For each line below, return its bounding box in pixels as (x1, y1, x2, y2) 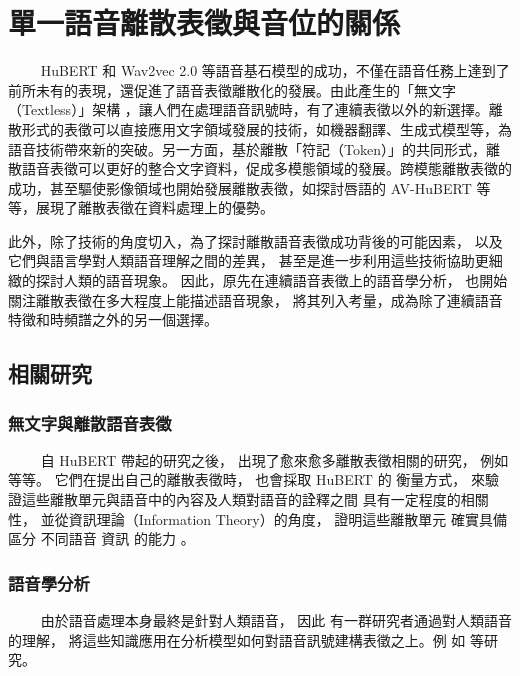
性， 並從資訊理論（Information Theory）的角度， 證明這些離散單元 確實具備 (8, 508, 508, 529)
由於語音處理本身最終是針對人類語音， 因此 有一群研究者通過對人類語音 (40, 610, 512, 631)
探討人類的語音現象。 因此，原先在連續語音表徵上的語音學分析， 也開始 (35, 270, 508, 291)
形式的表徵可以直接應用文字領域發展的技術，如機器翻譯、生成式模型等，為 (21, 118, 512, 139)
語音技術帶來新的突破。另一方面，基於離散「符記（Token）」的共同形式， (8, 138, 486, 159)
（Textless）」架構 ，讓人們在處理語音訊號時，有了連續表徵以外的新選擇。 (8, 99, 489, 120)
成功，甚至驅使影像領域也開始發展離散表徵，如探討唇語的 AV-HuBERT (8, 177, 472, 198)
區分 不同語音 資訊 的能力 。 (8, 528, 195, 549)
